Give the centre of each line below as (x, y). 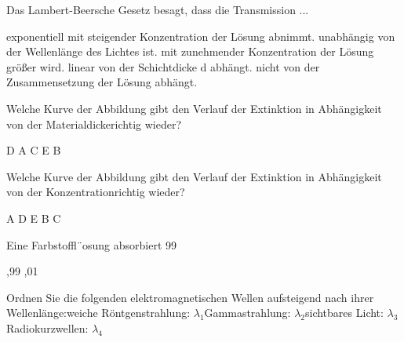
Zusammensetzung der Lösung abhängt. (102, 82)
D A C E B (34, 150)
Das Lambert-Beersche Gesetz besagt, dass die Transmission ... (158, 9)
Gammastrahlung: (247, 313)
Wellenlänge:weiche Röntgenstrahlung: (98, 313)
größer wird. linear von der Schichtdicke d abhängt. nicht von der (163, 66)
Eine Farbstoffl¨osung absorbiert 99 (91, 244)
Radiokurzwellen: (47, 327)
